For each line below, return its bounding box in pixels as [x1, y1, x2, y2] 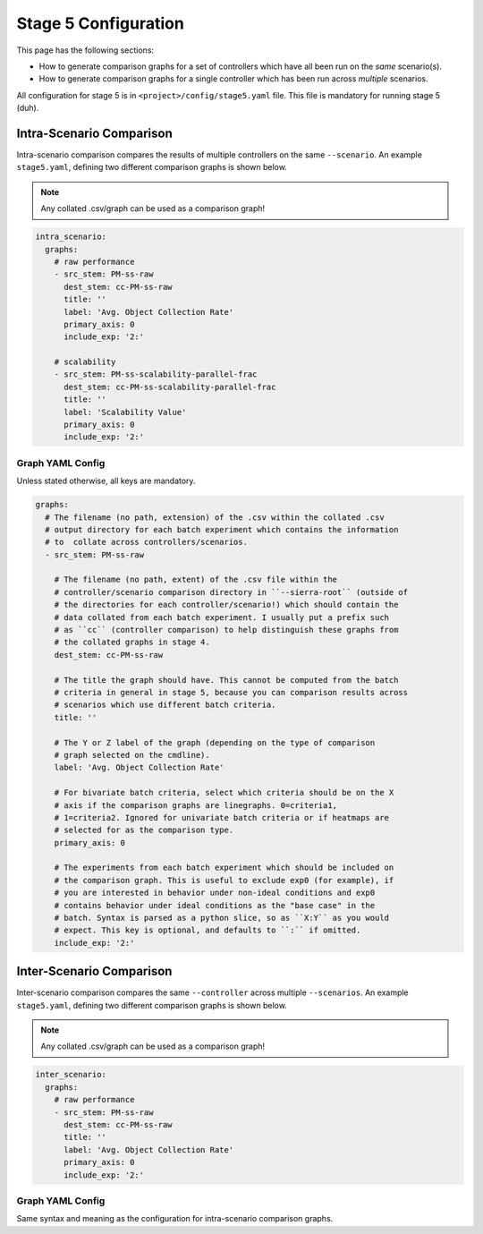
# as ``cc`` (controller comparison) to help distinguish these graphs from [54, 625, 399, 635]
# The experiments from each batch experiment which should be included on [54, 863, 394, 872]
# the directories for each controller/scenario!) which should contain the [54, 600, 399, 610]
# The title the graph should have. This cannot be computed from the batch [54, 675, 399, 685]
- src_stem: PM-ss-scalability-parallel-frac [54, 370, 258, 379]
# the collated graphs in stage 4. [54, 637, 210, 648]
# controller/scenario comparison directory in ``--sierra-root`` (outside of [54, 587, 409, 597]
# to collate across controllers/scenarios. [45, 537, 248, 548]
